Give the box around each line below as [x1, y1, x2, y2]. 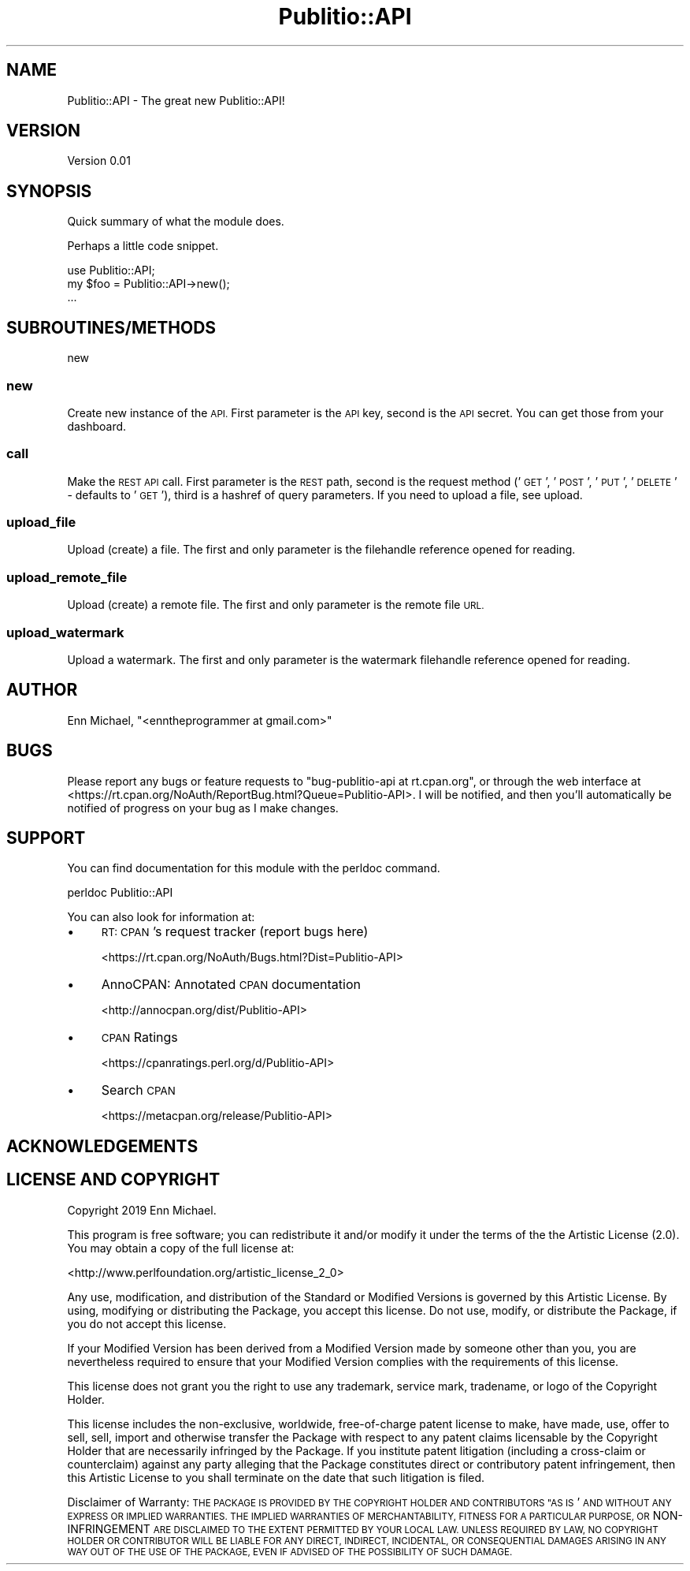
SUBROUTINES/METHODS [6, 317, 217, 338]
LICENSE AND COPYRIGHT [6, 1170, 221, 1190]
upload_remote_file [6, 569, 128, 585]
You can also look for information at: [67, 910, 255, 924]
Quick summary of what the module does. [67, 215, 284, 229]
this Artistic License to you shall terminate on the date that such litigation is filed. [67, 1470, 485, 1484]
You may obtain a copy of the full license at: [67, 1241, 295, 1255]
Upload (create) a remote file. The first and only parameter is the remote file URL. [67, 598, 484, 612]
